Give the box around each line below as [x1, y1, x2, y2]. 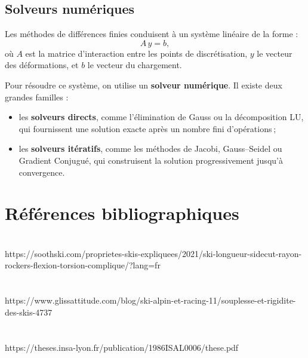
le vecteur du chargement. [87, 59, 182, 71]
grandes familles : [5, 90, 69, 103]
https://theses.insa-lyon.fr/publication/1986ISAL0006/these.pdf [5, 341, 239, 353]
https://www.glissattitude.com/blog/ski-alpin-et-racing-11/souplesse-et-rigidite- [5, 294, 296, 307]
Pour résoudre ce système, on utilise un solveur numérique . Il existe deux [5, 78, 282, 91]
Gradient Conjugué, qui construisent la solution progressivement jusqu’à [19, 154, 283, 166]
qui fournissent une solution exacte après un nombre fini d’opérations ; [19, 122, 276, 134]
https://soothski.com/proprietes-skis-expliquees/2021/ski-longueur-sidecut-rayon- [5, 247, 302, 259]
